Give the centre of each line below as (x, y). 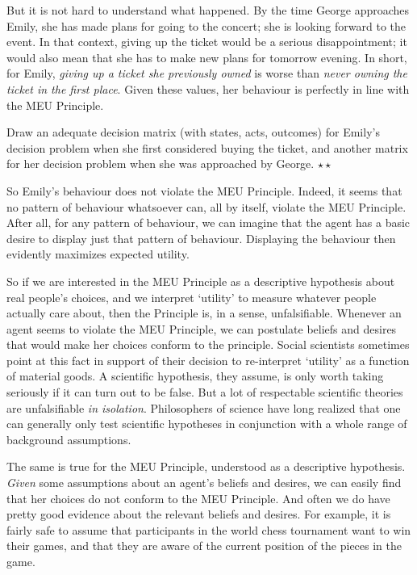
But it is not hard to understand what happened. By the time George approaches (208, 10)
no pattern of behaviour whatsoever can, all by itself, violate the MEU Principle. (206, 206)
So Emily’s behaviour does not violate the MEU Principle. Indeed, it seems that (204, 190)
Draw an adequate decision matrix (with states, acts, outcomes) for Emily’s (193, 132)
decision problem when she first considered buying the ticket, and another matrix (207, 147)
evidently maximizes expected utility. (98, 254)
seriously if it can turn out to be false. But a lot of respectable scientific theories (205, 392)
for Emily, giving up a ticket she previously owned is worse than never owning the (207, 73)
